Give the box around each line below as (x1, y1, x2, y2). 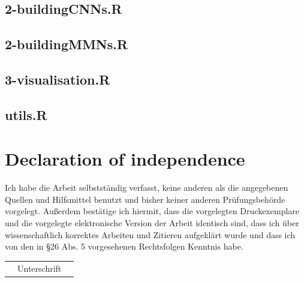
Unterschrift (17, 262, 62, 274)
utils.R (5, 105, 47, 124)
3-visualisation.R (5, 70, 110, 88)
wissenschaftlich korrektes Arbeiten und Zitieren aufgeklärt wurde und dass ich (5, 228, 296, 241)
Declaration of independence (5, 146, 245, 171)
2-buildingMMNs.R (5, 35, 128, 53)
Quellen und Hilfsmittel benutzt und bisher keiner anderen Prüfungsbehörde (5, 193, 285, 205)
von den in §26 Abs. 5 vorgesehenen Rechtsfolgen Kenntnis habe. (5, 240, 243, 253)
